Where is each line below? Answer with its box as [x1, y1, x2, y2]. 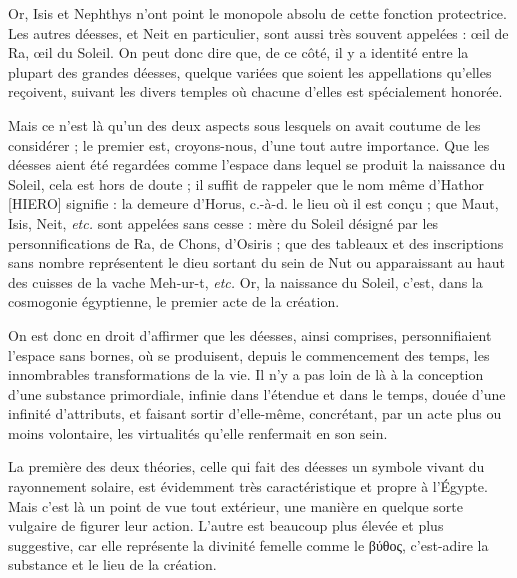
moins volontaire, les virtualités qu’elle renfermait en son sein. [8, 422, 388, 443]
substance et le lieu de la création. [8, 554, 217, 575]
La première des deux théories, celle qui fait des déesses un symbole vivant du [8, 456, 485, 477]
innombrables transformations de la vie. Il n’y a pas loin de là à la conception [8, 364, 484, 385]
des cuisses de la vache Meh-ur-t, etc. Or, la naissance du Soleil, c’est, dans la [8, 271, 483, 292]
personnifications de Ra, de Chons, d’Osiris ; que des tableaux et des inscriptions [8, 232, 504, 253]
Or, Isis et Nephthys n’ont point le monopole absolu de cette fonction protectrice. [8, 3, 507, 23]
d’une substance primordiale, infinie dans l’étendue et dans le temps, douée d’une [8, 383, 506, 404]
